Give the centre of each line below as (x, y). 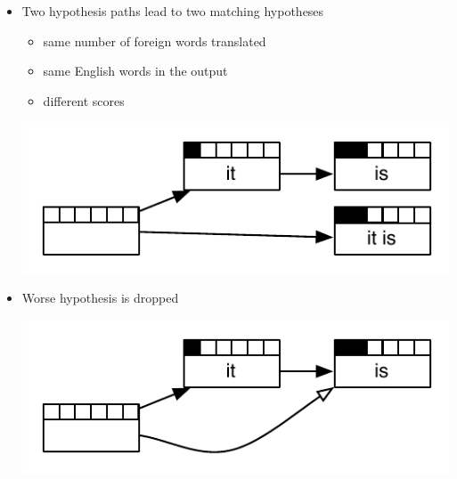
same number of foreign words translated (155, 41)
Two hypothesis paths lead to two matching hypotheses (173, 11)
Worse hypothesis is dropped (100, 298)
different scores (84, 100)
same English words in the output (135, 71)
